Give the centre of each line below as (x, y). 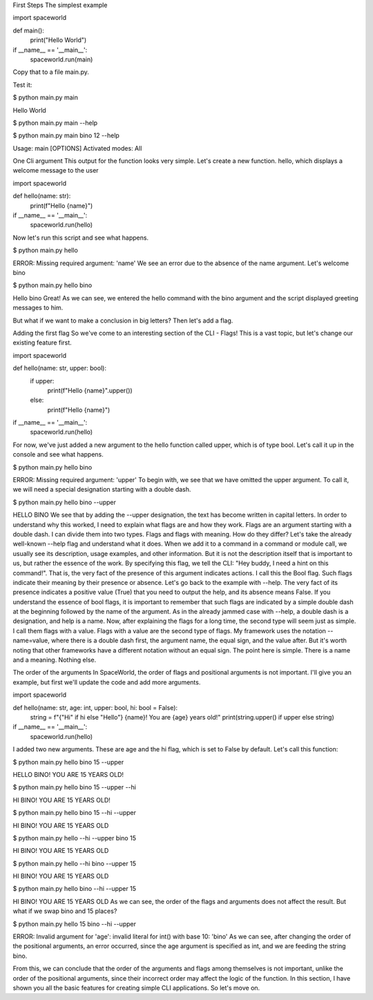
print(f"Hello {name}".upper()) (90, 390)
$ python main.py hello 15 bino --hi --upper (74, 924)
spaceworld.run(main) (61, 59)
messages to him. (38, 308)
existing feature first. (42, 343)
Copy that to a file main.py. (51, 72)
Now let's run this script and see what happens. (80, 238)
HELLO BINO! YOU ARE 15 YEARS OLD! (68, 774)
